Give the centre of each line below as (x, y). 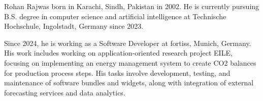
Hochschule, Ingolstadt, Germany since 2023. (74, 26)
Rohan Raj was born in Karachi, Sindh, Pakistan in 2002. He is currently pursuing (132, 6)
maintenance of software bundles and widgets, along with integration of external (129, 83)
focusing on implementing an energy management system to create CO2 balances (130, 62)
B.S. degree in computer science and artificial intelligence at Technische (115, 16)
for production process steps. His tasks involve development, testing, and (117, 72)
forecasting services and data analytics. (65, 92)
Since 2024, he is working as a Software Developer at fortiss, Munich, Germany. (128, 43)
